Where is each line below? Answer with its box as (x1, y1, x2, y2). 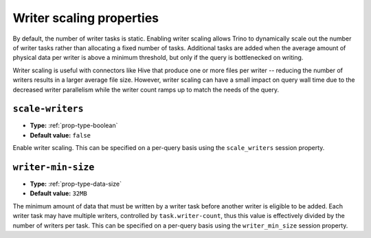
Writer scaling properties (12, 10, 159, 25)
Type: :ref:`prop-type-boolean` (30, 121, 118, 130)
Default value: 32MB (30, 189, 87, 197)
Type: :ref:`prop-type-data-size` (30, 180, 122, 188)
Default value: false (30, 131, 91, 139)
